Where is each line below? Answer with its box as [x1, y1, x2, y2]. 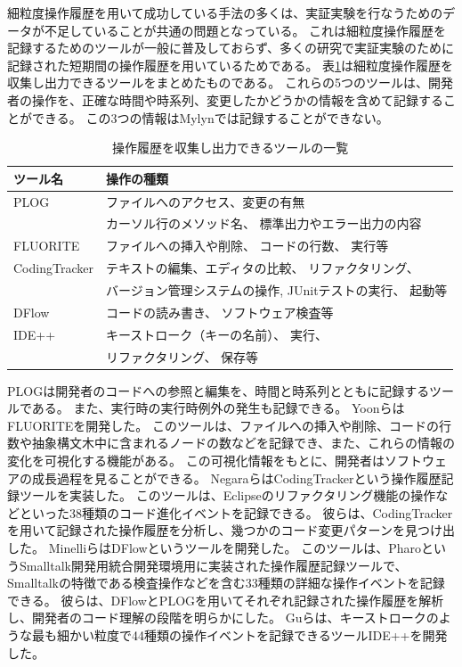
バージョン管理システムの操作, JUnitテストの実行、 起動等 [105, 280, 448, 299]
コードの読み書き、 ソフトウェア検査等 [105, 302, 334, 321]
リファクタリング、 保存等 [105, 347, 259, 366]
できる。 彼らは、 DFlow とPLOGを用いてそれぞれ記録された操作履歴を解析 [7, 590, 444, 609]
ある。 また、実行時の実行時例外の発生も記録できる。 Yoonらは [31, 399, 405, 417]
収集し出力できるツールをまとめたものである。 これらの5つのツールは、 [7, 73, 428, 92]
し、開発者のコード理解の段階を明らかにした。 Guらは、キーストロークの [7, 608, 439, 627]
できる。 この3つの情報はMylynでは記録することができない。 [31, 108, 389, 127]
